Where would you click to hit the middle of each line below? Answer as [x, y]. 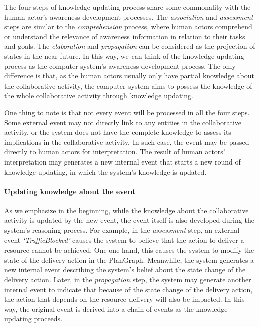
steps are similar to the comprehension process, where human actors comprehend [128, 26]
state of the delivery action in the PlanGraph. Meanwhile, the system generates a [129, 259]
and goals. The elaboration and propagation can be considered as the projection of [130, 46]
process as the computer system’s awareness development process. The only [120, 66]
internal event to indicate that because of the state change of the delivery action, [128, 289]
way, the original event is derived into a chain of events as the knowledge [116, 309]
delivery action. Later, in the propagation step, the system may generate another [128, 279]
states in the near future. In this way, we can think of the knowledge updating [124, 56]
